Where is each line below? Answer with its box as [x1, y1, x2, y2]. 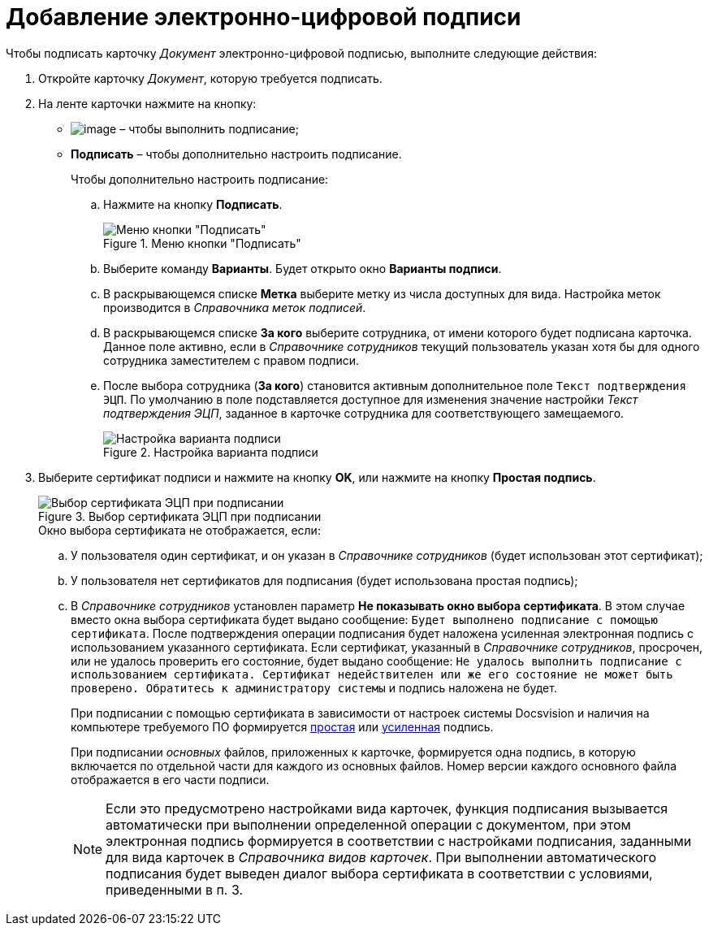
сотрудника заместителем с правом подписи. [103, 353, 360, 367]
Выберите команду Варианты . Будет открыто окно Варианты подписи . [103, 261, 502, 275]
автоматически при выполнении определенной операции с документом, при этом [106, 816, 631, 833]
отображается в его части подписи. [71, 772, 270, 787]
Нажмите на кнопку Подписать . [103, 197, 283, 211]
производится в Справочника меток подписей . [103, 300, 366, 314]
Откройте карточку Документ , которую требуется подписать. [38, 71, 383, 85]
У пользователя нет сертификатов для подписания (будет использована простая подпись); [71, 573, 578, 587]
